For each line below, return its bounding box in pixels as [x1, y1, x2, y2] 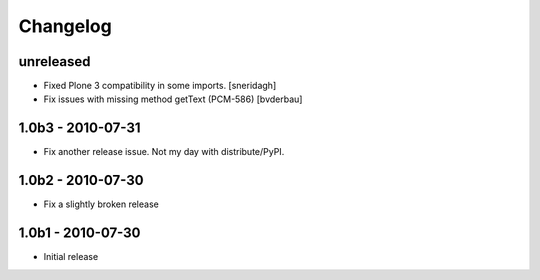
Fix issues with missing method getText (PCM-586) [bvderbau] [43, 93, 303, 105]
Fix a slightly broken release [43, 198, 159, 210]
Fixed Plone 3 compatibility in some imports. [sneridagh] [43, 80, 277, 92]
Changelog [18, 15, 112, 37]
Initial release [43, 251, 99, 263]
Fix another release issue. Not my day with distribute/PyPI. [43, 146, 285, 158]
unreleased [18, 53, 91, 70]
